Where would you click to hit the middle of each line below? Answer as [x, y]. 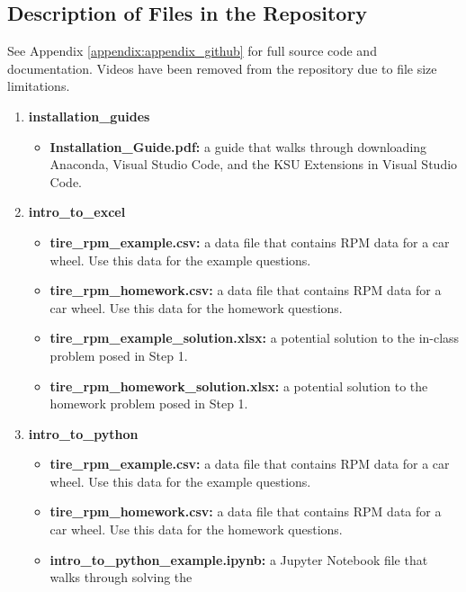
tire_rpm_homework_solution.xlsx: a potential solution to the [239, 386]
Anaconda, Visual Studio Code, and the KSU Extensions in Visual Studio [254, 164]
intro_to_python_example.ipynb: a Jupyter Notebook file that [239, 559]
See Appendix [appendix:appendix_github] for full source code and [192, 51]
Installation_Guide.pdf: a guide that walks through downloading [238, 146]
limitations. [39, 86]
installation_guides [89, 116]
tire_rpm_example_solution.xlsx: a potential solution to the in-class [255, 338]
